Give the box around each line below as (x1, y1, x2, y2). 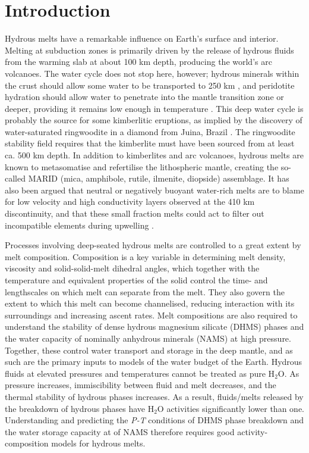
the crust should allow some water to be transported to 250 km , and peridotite (5, 79, 295, 91)
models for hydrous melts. (51, 437, 146, 449)
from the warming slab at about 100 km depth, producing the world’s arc (5, 55, 272, 68)
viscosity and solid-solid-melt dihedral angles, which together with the (5, 262, 260, 274)
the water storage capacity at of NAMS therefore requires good (5, 425, 235, 438)
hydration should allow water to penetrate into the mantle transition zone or (5, 90, 284, 103)
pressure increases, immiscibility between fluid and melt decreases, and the (5, 379, 276, 391)
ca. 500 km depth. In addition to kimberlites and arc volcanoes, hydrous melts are (5, 149, 304, 161)
